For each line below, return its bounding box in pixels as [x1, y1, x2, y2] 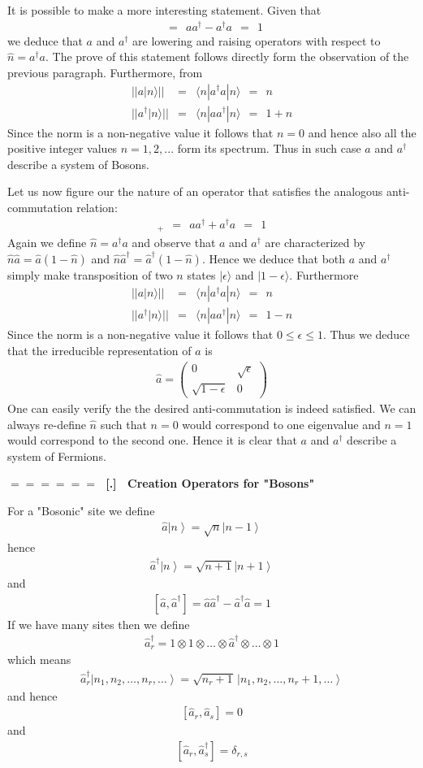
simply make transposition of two [7, 266, 173, 283]
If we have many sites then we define [7, 615, 190, 632]
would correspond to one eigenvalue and [182, 415, 381, 432]
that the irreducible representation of [7, 341, 192, 358]
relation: [76, 198, 118, 215]
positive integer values [7, 140, 118, 157]
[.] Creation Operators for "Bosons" [106, 475, 315, 492]
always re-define [7, 415, 86, 432]
